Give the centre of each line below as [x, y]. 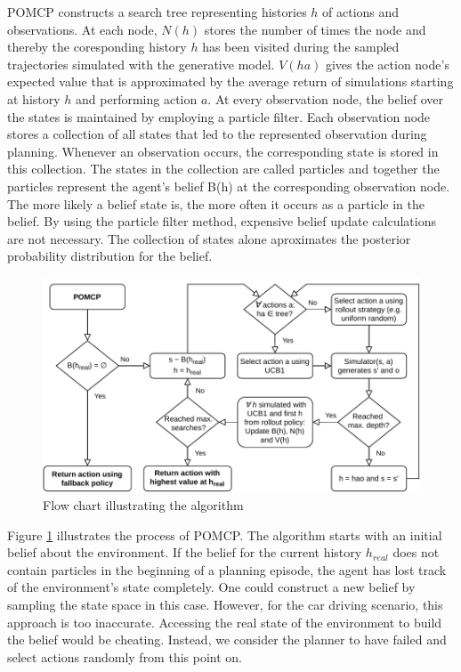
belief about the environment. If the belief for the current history [185, 552]
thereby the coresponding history [97, 47]
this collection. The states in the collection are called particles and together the [223, 169]
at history [34, 98]
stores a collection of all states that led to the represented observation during [217, 134]
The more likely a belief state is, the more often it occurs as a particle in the [216, 203]
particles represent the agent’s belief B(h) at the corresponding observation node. [229, 186]
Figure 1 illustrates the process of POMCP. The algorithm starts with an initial [225, 534]
